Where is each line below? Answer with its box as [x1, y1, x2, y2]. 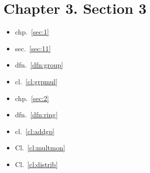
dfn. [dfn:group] [15, 60, 63, 70]
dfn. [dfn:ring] [15, 109, 58, 120]
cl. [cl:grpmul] [15, 76, 58, 86]
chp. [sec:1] [15, 27, 49, 37]
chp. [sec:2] [15, 93, 49, 103]
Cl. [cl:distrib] [15, 159, 58, 169]
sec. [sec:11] [15, 43, 51, 53]
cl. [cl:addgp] [15, 126, 55, 136]
